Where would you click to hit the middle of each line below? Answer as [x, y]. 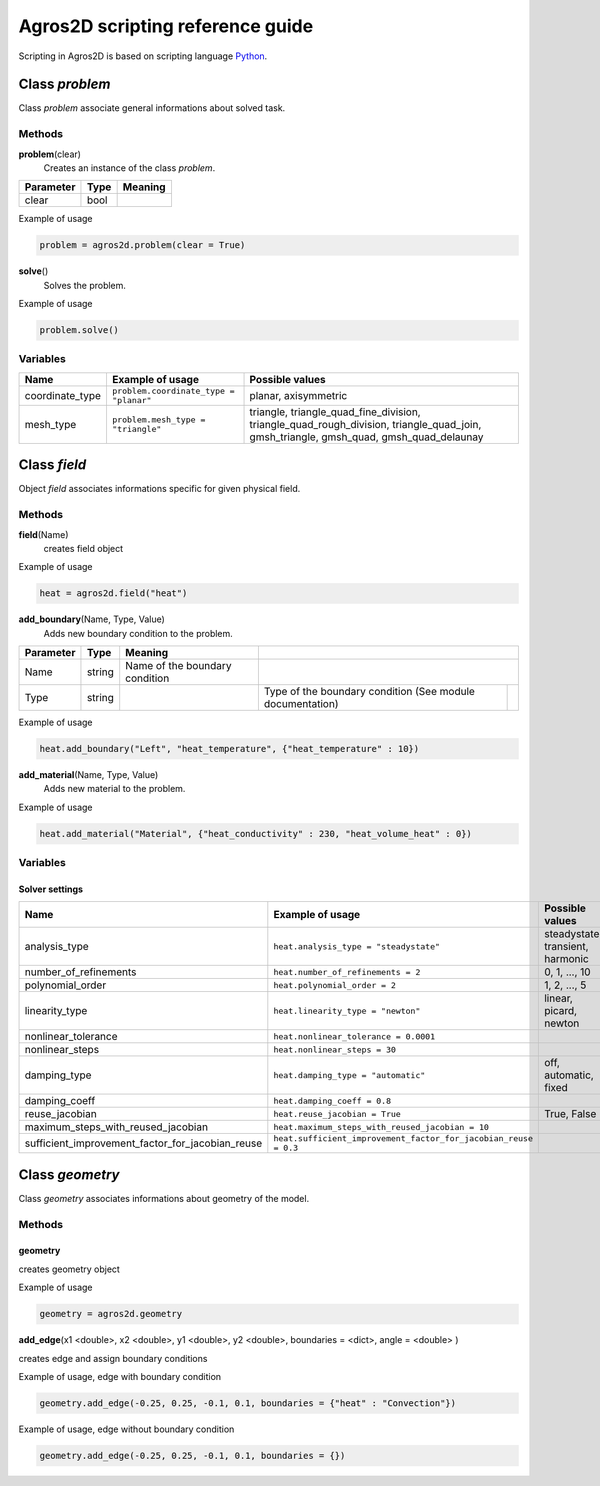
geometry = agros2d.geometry [111, 1314]
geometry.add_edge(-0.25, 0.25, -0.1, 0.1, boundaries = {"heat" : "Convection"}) [248, 1403]
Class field [52, 465]
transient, [566, 947]
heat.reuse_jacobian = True [337, 1113]
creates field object [83, 548]
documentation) [301, 704]
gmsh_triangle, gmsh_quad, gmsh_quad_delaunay [366, 437]
